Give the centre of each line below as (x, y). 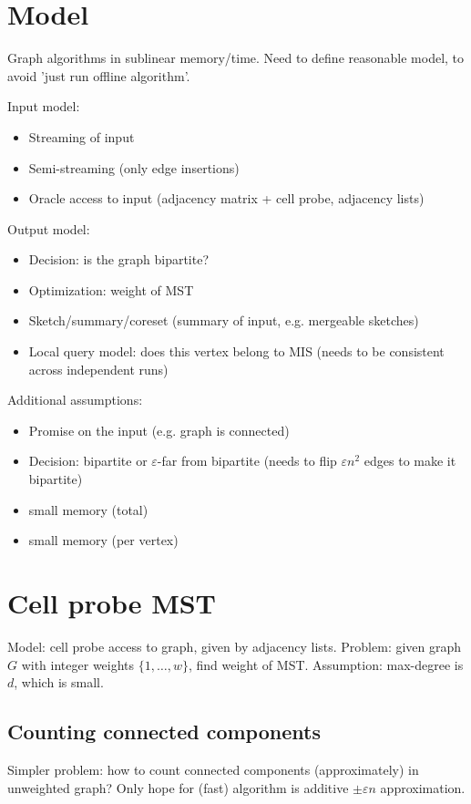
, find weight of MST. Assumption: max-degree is (326, 664)
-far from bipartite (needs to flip (247, 461)
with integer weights (78, 664)
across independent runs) (98, 369)
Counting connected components (164, 732)
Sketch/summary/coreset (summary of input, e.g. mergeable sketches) (224, 320)
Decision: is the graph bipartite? (119, 259)
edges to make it (410, 461)
